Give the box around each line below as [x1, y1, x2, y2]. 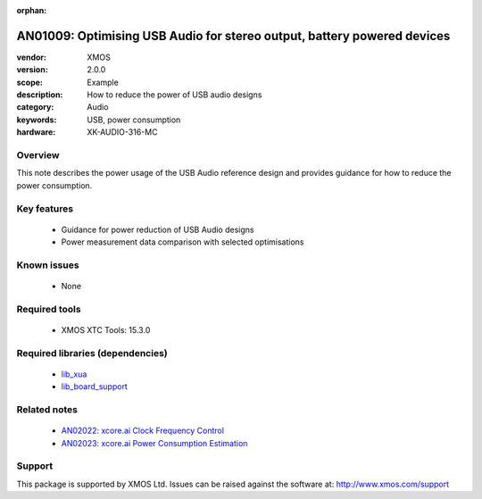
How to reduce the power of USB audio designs [87, 89, 262, 100]
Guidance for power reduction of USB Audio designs [61, 224, 254, 235]
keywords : [16, 114, 57, 125]
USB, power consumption [87, 114, 181, 125]
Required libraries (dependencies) [16, 346, 169, 359]
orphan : [16, 5, 47, 15]
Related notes [16, 403, 78, 416]
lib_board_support [61, 381, 129, 392]
